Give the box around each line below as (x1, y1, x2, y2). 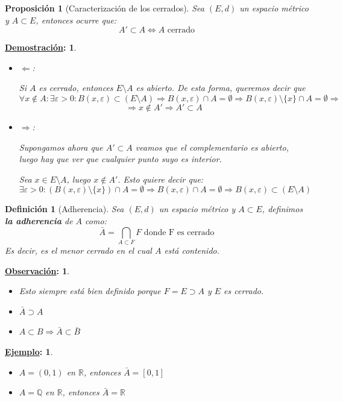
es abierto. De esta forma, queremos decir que (136, 81, 306, 94)
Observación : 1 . (5, 264, 70, 277)
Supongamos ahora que (19, 140, 103, 153)
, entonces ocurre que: (36, 13, 117, 26)
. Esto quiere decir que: (118, 172, 204, 185)
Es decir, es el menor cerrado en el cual (5, 244, 152, 257)
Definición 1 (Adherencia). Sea (5, 203, 124, 215)
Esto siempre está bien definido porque (19, 284, 161, 297)
